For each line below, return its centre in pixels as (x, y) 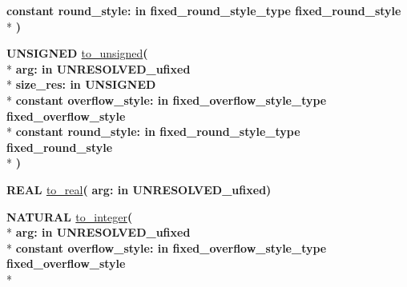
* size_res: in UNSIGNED (81, 84)
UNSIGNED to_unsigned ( (77, 53)
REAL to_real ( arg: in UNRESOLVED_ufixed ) (139, 189)
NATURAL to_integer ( (70, 216)
